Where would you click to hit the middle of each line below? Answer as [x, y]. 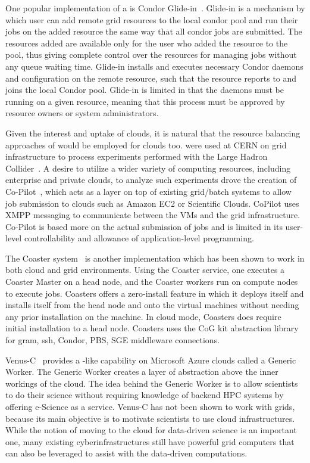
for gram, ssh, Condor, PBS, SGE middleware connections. [113, 340]
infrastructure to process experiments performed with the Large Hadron [137, 156]
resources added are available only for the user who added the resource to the [147, 43]
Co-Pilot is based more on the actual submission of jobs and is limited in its [144, 226]
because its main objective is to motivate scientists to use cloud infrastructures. [150, 418]
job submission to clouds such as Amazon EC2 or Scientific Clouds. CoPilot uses [152, 203]
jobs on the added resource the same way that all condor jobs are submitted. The [154, 31]
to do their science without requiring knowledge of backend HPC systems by [145, 395]
